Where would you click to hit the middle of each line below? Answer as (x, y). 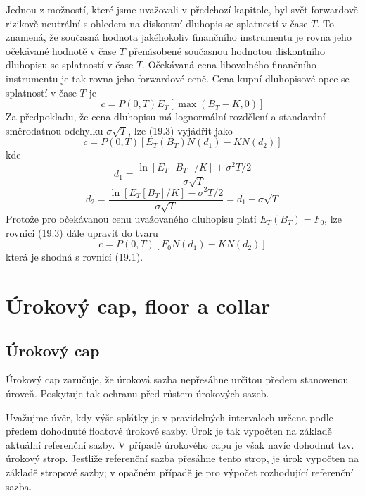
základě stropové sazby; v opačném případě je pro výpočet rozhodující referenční (180, 472)
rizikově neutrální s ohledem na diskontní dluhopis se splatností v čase (157, 23)
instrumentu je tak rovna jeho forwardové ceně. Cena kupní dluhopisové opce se (178, 78)
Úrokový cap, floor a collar (138, 305)
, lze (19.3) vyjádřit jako (180, 130)
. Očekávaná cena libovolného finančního (229, 64)
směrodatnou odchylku (55, 130)
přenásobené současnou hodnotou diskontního (226, 50)
